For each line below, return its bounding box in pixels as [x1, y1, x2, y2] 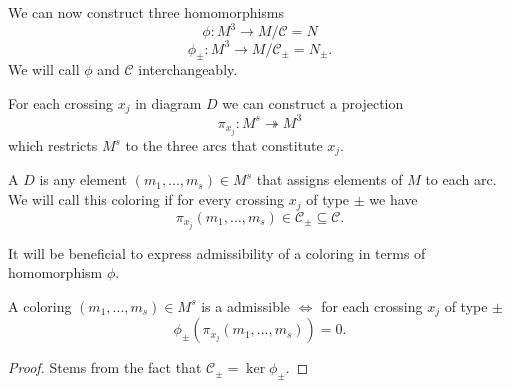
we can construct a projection [222, 92, 404, 113]
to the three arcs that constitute [125, 135, 323, 156]
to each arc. [425, 169, 497, 190]
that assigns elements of [256, 169, 403, 190]
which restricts [8, 135, 98, 156]
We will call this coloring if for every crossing [8, 189, 285, 210]
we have [369, 189, 418, 210]
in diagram [135, 92, 202, 113]
